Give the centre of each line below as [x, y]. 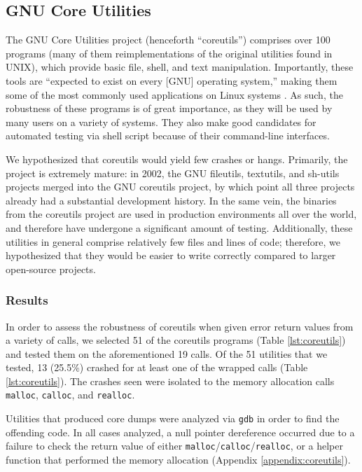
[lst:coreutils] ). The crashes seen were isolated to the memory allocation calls [170, 381]
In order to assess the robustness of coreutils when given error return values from [180, 326]
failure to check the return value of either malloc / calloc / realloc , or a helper [174, 446]
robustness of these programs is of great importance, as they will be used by [169, 108]
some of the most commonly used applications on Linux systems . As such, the [174, 94]
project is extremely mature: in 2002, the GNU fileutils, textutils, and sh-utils [173, 173]
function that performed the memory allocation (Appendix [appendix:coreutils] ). [178, 460]
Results [27, 300]
